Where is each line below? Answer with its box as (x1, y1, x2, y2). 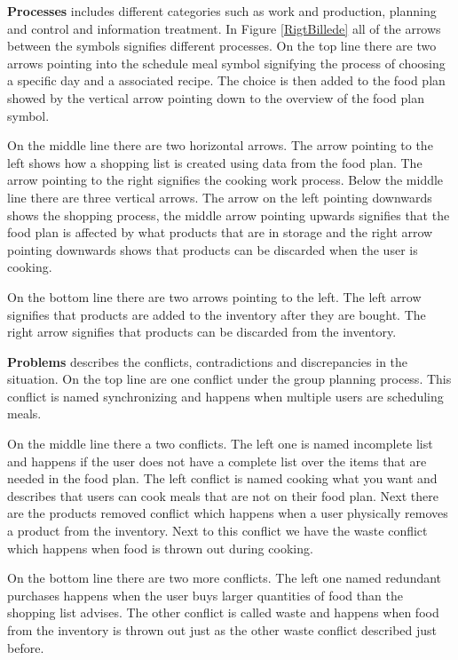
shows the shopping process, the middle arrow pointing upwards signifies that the (7, 205, 450, 224)
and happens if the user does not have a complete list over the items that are (7, 451, 427, 470)
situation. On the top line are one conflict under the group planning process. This (7, 370, 452, 388)
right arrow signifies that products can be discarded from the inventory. (7, 322, 397, 341)
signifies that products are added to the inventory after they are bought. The (7, 305, 426, 323)
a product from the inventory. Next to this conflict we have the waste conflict (7, 521, 428, 540)
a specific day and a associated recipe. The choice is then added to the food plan (7, 71, 446, 90)
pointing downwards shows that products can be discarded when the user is (7, 240, 418, 258)
